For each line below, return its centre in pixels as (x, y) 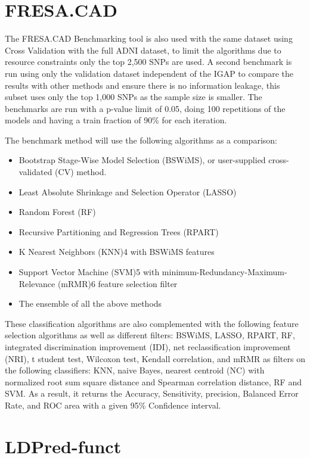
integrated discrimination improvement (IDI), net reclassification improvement (148, 347)
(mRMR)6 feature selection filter (117, 283)
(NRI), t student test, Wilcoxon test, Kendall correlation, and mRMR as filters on (155, 358)
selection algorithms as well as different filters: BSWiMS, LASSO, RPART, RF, (150, 335)
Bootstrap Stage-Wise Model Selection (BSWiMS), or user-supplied (142, 160)
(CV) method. (81, 172)
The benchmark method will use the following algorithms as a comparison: (141, 140)
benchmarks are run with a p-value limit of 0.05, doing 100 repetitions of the (145, 108)
